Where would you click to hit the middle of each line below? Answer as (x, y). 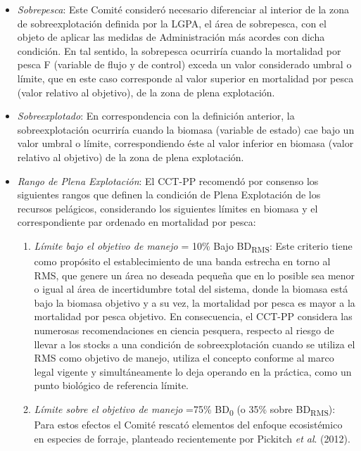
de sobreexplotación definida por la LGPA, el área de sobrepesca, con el (172, 23)
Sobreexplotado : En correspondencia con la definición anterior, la (156, 116)
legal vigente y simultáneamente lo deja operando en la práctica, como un (193, 371)
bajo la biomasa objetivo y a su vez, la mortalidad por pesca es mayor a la (195, 302)
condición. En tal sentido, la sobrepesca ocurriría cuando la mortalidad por (179, 50)
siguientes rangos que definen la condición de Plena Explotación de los (169, 195)
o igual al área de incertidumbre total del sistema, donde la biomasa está (191, 289)
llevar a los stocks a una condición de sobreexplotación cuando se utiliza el (195, 344)
